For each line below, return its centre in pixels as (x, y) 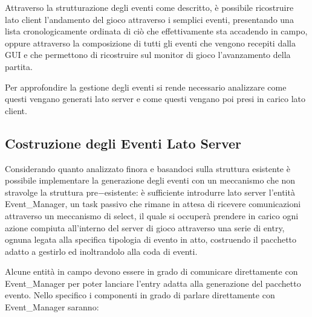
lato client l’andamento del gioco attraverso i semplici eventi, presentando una (149, 19)
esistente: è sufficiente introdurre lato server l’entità (200, 192)
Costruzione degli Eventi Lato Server (123, 143)
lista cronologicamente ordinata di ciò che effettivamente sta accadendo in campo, (156, 31)
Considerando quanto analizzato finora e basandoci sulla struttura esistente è (148, 168)
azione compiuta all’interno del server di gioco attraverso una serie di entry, (145, 227)
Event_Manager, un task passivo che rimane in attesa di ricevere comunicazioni (153, 204)
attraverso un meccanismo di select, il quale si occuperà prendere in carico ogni (152, 215)
